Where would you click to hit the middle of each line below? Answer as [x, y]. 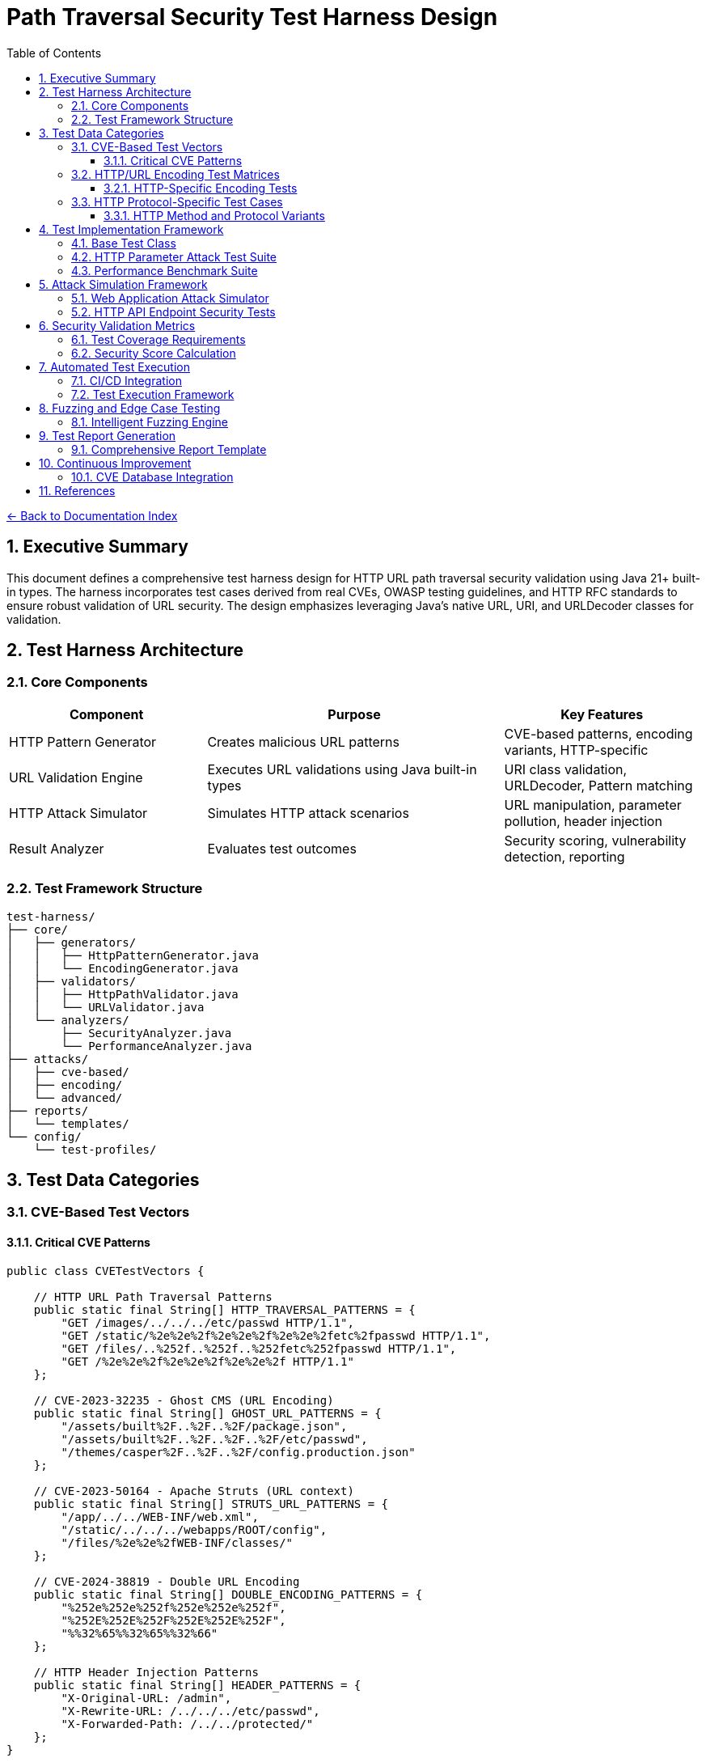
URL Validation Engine [76, 777]
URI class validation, [566, 769]
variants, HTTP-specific [576, 750]
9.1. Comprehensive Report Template [169, 449]
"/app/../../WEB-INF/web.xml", [160, 1516]
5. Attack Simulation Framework [123, 284]
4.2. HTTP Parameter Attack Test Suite [174, 256]
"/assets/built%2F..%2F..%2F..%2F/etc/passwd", [214, 1439]
